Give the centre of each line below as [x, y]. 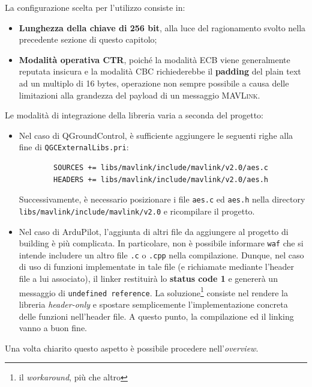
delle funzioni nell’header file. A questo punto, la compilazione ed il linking [156, 316]
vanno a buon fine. [53, 328]
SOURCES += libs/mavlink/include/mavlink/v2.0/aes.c [161, 168]
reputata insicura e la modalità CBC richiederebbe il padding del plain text [160, 71]
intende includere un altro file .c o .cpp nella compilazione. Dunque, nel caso [161, 254]
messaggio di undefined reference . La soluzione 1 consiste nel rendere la [153, 291]
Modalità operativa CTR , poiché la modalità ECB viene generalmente [154, 59]
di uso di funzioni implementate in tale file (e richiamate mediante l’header [157, 267]
